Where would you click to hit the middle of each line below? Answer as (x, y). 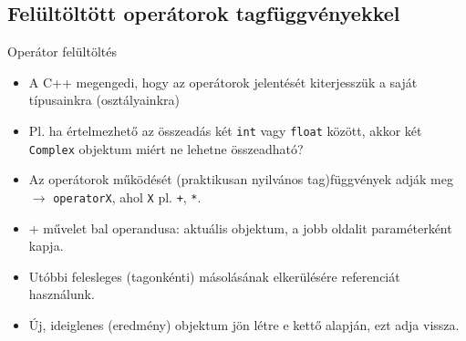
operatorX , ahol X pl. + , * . (127, 196)
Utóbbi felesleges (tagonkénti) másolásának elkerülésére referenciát (214, 276)
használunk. (62, 294)
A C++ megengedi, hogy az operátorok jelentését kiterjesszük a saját (223, 82)
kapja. (46, 246)
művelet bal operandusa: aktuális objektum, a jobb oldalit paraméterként (248, 227)
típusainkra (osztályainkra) (104, 100)
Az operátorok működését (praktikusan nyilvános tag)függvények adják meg (241, 179)
